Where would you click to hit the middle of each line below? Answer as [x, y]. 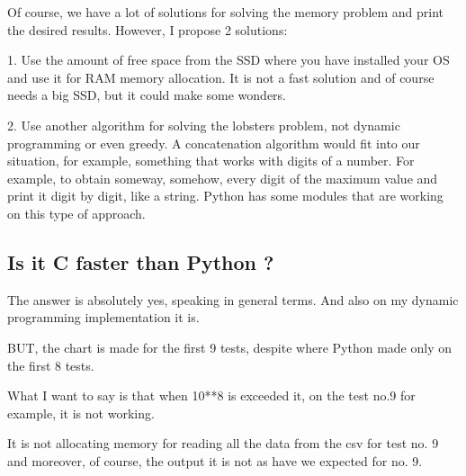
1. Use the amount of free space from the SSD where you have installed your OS [229, 60]
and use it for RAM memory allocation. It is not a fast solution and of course [221, 77]
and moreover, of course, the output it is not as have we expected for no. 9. [215, 460]
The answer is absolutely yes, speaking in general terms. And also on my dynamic [233, 299]
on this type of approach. [76, 213]
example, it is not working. [81, 413]
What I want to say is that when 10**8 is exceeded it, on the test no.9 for [211, 395]
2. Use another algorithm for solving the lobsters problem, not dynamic [204, 125]
